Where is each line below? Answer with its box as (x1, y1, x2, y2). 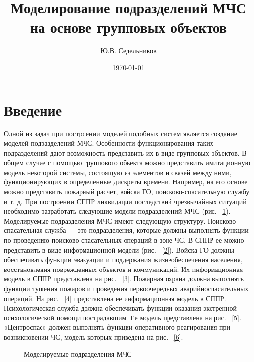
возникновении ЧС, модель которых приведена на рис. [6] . (4, 331, 183, 342)
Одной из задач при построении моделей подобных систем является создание (4, 128, 238, 138)
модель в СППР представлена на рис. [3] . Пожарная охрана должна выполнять (4, 273, 244, 284)
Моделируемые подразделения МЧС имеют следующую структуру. (4, 215, 206, 226)
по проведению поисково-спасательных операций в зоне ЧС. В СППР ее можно (4, 234, 244, 245)
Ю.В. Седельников (100, 45, 157, 56)
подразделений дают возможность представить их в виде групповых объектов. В (4, 147, 247, 158)
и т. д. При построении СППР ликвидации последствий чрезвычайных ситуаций (4, 196, 247, 206)
